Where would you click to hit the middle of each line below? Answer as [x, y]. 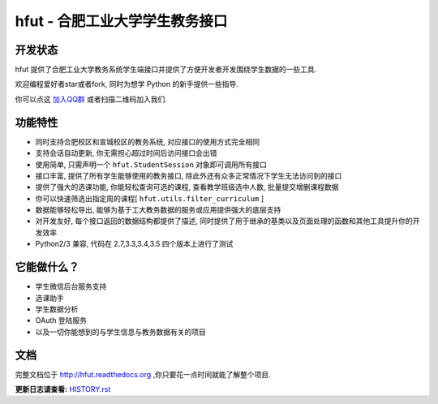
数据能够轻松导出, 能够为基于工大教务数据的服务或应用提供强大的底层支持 [158, 210]
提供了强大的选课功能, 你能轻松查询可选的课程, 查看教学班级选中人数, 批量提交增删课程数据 [187, 187]
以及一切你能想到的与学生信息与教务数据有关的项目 [120, 332]
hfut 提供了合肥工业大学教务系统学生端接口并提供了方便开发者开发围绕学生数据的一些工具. [166, 70]
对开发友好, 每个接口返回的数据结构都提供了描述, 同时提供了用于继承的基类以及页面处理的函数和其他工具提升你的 [224, 221]
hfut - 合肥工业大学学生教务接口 [121, 21]
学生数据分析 [57, 309]
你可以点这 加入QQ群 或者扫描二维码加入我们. [91, 99]
